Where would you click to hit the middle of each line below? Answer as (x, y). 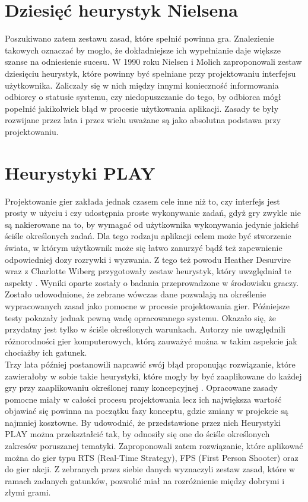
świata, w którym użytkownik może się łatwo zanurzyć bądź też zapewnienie (144, 247)
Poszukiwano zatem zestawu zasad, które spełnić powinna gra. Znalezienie (140, 38)
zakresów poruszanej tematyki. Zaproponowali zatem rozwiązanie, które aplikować (154, 446)
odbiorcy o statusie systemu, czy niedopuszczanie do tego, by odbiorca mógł (143, 97)
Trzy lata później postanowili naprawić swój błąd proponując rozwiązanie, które (150, 364)
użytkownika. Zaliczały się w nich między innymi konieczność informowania (142, 85)
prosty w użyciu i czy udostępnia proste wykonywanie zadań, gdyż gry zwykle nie (153, 213)
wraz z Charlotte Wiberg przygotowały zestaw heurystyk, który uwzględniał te (148, 271)
